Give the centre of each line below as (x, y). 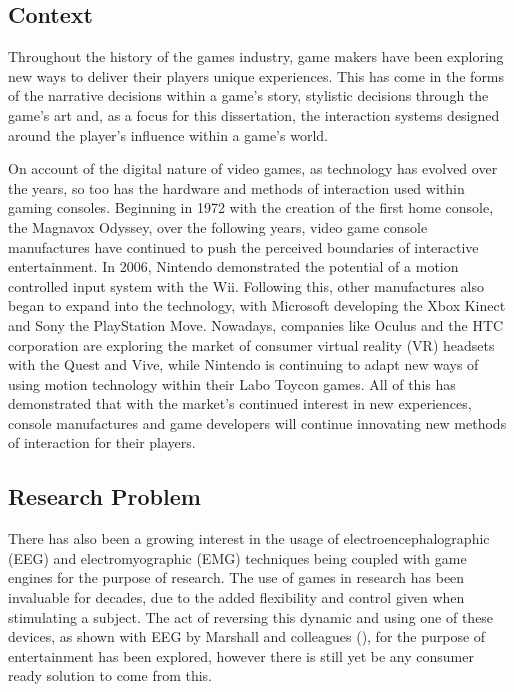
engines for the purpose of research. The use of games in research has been (236, 577)
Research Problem (104, 496)
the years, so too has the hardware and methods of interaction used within (236, 187)
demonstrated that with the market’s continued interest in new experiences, (240, 403)
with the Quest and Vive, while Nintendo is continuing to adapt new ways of (243, 364)
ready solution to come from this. (110, 675)
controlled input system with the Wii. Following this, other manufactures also (246, 285)
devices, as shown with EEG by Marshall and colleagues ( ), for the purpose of (247, 636)
